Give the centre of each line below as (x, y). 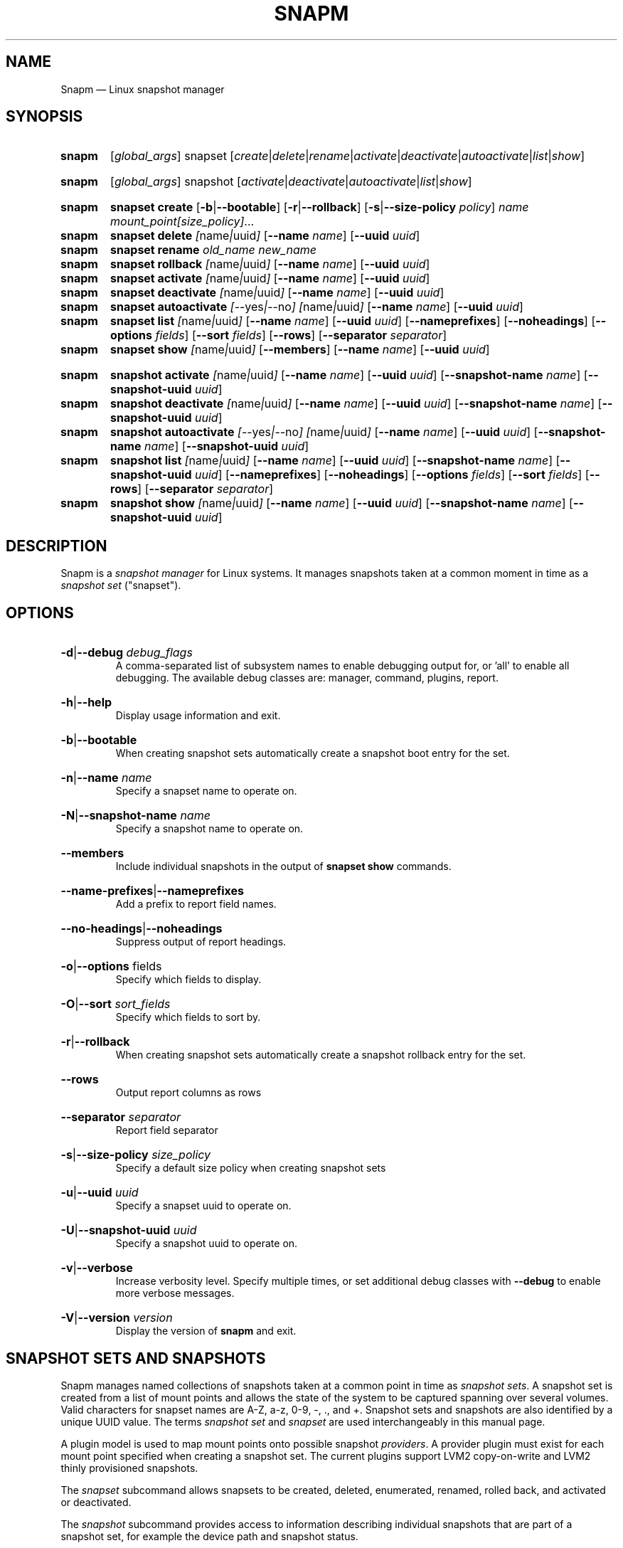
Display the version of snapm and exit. (206, 1331)
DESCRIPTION (57, 546)
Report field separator (167, 1130)
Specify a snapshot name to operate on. (209, 829)
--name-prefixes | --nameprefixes (152, 891)
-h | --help (86, 703)
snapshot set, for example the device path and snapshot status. (209, 1536)
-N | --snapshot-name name (135, 816)
